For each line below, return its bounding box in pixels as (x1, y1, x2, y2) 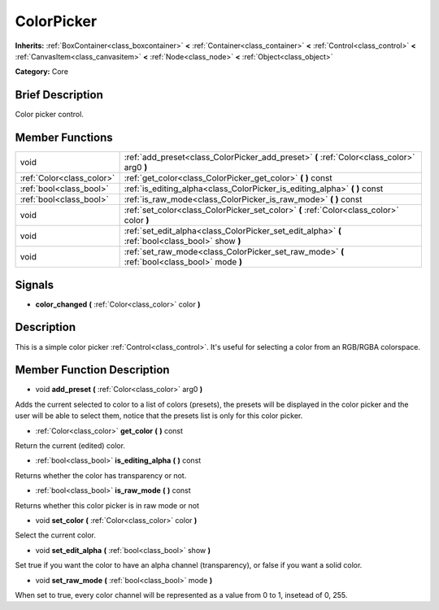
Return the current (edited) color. (15, 441, 126, 451)
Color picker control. (15, 110, 85, 120)
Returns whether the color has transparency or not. (15, 470, 187, 480)
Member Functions (15, 131, 113, 145)
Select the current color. (15, 530, 97, 540)
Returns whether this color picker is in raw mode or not (15, 500, 199, 510)
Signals (15, 277, 54, 292)
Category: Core (15, 67, 69, 76)
